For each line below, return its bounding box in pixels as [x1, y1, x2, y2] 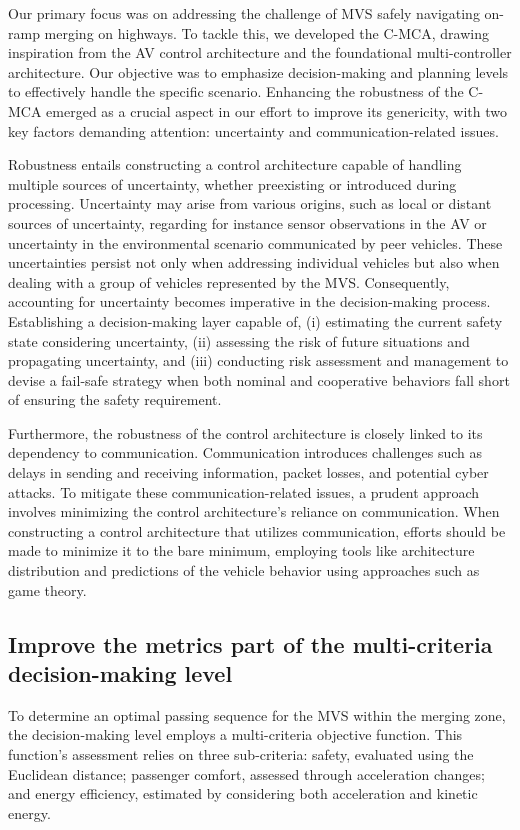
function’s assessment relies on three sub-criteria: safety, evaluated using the [8, 744, 474, 764]
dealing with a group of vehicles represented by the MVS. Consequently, [8, 271, 450, 292]
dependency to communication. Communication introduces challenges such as [8, 442, 482, 463]
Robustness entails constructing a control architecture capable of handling [8, 154, 462, 175]
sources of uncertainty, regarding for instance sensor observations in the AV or [8, 212, 487, 233]
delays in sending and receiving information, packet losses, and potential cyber [8, 462, 489, 483]
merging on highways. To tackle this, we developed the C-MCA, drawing [44, 22, 489, 43]
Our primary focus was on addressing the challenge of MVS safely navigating [8, 3, 480, 23]
